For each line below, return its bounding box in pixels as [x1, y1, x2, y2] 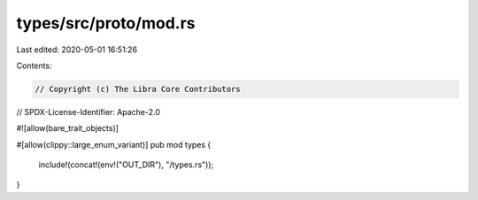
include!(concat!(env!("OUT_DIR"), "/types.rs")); [38, 159, 214, 170]
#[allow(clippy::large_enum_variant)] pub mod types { [16, 139, 212, 150]
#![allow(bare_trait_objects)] [16, 123, 119, 134]
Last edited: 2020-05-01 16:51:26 [16, 44, 137, 55]
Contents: [16, 60, 52, 71]
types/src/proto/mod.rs [16, 13, 196, 33]
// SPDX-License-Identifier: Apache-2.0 [16, 106, 161, 117]
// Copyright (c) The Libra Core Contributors [35, 84, 241, 94]
